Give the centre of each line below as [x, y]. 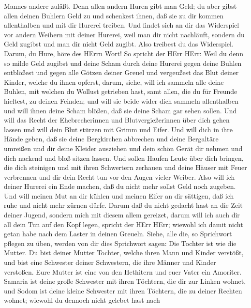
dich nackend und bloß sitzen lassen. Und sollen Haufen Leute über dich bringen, [124, 158]
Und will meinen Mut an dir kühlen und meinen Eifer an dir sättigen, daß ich [119, 195]
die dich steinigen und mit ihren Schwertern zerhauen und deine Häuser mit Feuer [125, 167]
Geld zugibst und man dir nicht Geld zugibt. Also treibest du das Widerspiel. [119, 44]
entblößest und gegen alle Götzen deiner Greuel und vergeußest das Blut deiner [121, 72]
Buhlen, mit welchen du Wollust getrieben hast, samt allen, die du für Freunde [121, 91]
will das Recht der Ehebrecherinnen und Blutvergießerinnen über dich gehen [117, 120]
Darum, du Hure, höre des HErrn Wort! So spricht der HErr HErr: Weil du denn [124, 53]
